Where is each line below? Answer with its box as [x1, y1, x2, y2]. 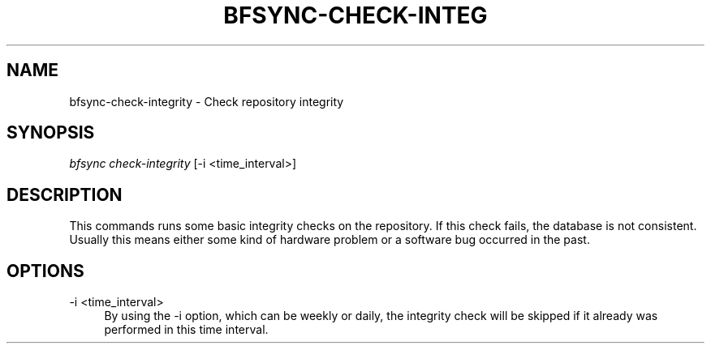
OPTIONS [6, 260, 84, 281]
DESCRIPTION [6, 184, 123, 205]
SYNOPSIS [6, 122, 95, 143]
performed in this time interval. [104, 322, 269, 337]
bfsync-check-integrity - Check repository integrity [69, 94, 344, 109]
